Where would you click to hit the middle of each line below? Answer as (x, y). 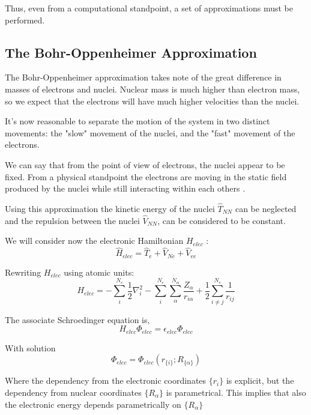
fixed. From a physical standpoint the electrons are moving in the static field (146, 176)
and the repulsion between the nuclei (72, 220)
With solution (30, 347)
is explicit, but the (260, 380)
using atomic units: (99, 272)
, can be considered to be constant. (222, 220)
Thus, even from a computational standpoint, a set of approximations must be (149, 8)
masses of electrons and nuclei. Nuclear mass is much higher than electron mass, (152, 89)
